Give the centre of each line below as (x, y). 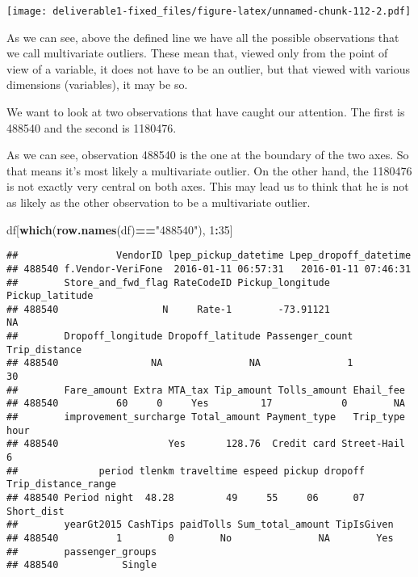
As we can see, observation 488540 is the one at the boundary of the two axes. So (208, 155)
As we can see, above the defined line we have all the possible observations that (203, 37)
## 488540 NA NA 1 (180, 363)
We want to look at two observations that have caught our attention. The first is (206, 112)
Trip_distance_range (62, 484)
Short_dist (36, 511)
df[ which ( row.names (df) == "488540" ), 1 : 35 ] (120, 229)
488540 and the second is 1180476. (92, 127)
